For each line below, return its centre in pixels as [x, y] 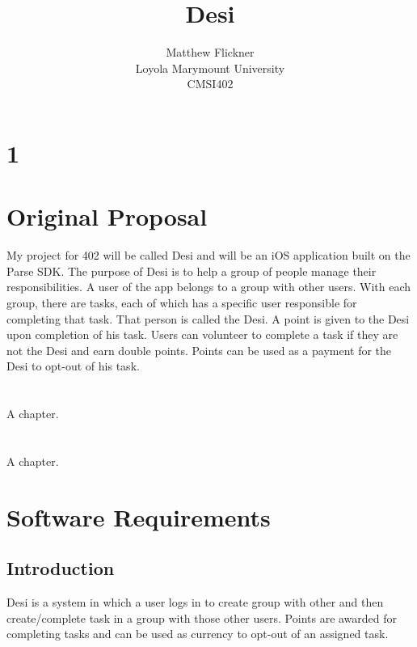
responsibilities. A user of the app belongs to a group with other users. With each [209, 287]
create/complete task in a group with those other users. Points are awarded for [202, 617]
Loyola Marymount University [210, 68]
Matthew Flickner [210, 52]
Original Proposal [107, 216]
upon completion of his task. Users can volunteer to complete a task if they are [202, 334]
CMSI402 [210, 84]
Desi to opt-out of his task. [73, 366]
